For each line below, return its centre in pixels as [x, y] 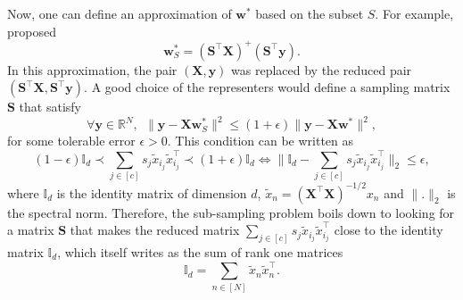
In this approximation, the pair [92, 69]
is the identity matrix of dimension [152, 192]
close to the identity [389, 230]
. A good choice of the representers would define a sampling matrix [267, 87]
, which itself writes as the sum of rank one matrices [200, 252]
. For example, [414, 13]
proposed [32, 31]
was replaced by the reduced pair [322, 69]
